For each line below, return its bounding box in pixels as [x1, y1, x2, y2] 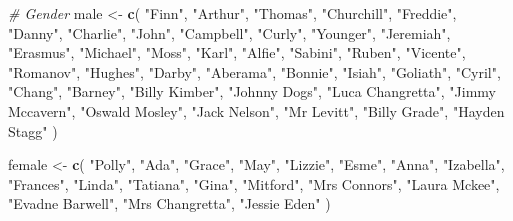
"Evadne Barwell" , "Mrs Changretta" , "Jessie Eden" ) [8, 193, 331, 214]
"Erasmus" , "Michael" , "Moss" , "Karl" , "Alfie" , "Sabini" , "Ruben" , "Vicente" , [8, 42, 466, 63]
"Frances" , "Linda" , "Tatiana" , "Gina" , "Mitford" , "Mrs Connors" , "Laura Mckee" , [8, 173, 500, 194]
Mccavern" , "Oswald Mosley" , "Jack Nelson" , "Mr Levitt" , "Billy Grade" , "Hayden [8, 100, 505, 121]
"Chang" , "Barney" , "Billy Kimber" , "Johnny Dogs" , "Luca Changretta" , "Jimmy [8, 81, 497, 102]
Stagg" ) [8, 120, 58, 141]
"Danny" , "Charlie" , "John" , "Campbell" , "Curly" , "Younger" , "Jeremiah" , [8, 22, 451, 43]
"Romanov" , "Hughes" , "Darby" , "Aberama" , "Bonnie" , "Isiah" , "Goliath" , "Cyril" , [8, 61, 501, 82]
